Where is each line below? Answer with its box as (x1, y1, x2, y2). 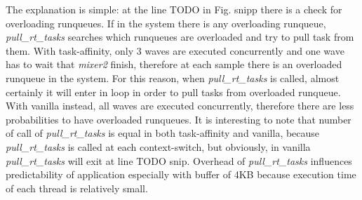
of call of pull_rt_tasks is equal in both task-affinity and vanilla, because (6, 126, 320, 140)
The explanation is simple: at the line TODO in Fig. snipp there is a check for (6, 2, 342, 16)
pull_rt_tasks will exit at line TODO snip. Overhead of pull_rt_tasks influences (6, 153, 352, 168)
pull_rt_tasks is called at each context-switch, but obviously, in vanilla (6, 139, 311, 154)
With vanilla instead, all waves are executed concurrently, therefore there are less (6, 98, 354, 113)
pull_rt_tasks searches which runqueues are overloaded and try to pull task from (6, 29, 354, 44)
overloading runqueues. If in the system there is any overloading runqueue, (6, 15, 326, 30)
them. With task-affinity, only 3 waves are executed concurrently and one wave (6, 43, 344, 58)
